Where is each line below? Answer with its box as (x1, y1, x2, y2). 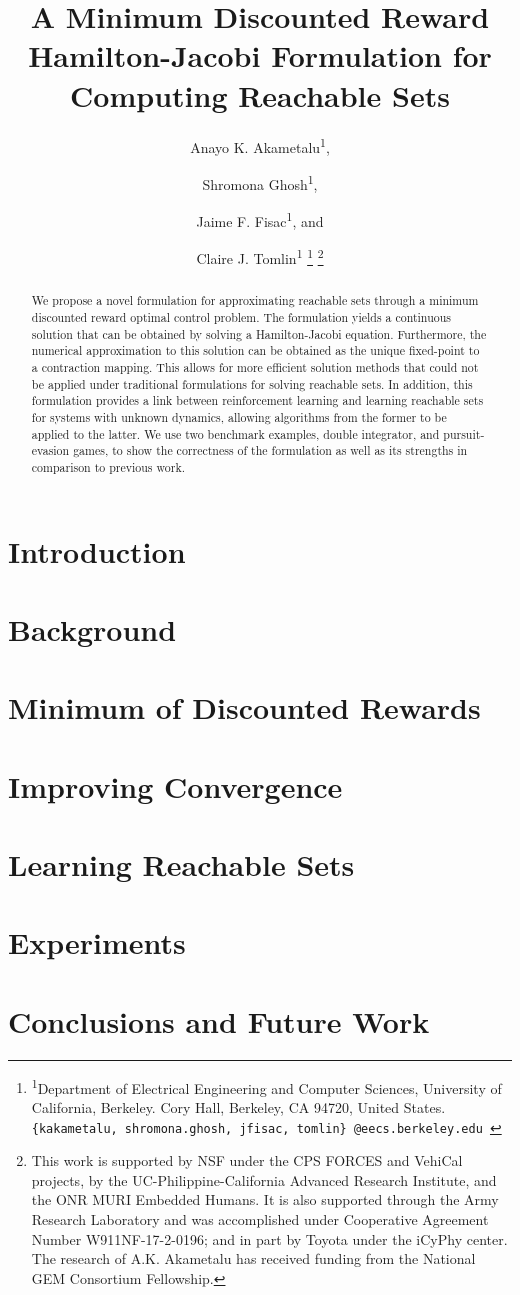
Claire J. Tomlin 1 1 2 (196, 245, 324, 268)
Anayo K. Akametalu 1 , (190, 133, 330, 157)
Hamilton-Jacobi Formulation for (28, 35, 492, 76)
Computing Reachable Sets (70, 74, 450, 115)
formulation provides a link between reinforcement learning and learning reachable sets (31, 392, 484, 409)
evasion (31, 442, 70, 459)
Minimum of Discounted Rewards (8, 687, 481, 728)
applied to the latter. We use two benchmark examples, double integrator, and (31, 425, 440, 442)
